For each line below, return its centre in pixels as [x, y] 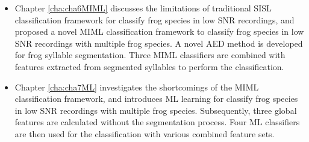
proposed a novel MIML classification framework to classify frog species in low [159, 31]
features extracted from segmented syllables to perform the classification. [149, 66]
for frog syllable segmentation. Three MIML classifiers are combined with [150, 55]
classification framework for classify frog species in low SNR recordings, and [154, 19]
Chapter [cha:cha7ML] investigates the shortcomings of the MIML [137, 87]
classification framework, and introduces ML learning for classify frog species [156, 99]
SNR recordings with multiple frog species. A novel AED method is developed [159, 43]
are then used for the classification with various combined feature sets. [145, 133]
